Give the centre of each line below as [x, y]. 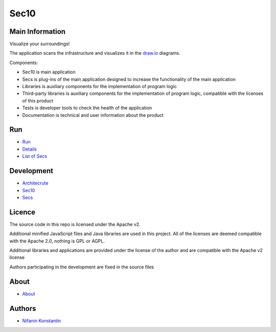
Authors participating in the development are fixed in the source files [82, 267]
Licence [22, 212]
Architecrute [35, 183]
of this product [38, 100]
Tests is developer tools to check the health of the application [87, 108]
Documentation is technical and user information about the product [93, 115]
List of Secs [35, 156]
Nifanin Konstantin [42, 321]
